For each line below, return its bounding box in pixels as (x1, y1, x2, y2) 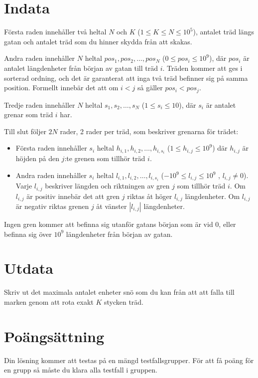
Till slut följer (4, 126, 46, 136)
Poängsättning (4, 326, 105, 346)
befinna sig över (4, 228, 52, 239)
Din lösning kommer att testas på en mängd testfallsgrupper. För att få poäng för (4, 355, 254, 365)
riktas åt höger (127, 190, 172, 201)
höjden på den (15, 153, 59, 164)
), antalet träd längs (193, 26, 255, 37)
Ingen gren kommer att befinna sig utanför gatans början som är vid (4, 219, 213, 229)
